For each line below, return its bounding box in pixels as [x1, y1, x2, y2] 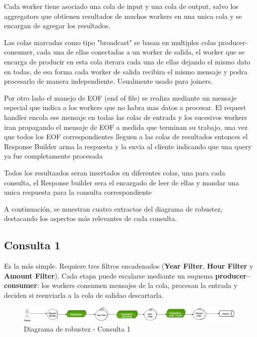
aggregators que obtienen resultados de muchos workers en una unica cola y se [4, 10, 242, 21]
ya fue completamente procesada [4, 151, 103, 161]
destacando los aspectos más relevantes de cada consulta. [4, 213, 177, 224]
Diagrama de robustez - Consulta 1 [24, 323, 130, 334]
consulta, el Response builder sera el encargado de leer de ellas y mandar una [4, 177, 239, 187]
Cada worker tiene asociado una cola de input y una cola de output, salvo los [4, 1, 239, 11]
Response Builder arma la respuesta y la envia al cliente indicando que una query [4, 141, 252, 151]
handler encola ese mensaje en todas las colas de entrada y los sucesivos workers [4, 112, 248, 122]
